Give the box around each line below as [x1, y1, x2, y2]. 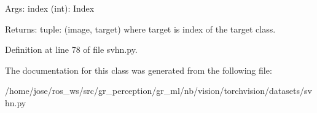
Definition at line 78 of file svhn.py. [5, 43, 138, 56]
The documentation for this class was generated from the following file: [5, 63, 272, 76]
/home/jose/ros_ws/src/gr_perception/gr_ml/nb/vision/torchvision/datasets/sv [5, 84, 312, 97]
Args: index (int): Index [5, 2, 95, 14]
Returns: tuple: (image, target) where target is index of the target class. [5, 22, 276, 35]
